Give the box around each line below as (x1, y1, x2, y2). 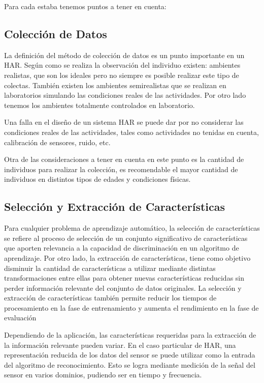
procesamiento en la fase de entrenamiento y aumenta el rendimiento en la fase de (4, 302, 259, 313)
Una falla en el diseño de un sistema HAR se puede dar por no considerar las (4, 117, 244, 127)
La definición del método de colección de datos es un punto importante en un (4, 49, 245, 60)
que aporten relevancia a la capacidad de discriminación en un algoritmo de (4, 242, 239, 253)
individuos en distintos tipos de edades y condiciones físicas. (4, 174, 191, 184)
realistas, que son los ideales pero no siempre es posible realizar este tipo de (4, 69, 239, 80)
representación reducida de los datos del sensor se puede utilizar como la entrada (4, 349, 255, 360)
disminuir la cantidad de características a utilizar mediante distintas (4, 262, 216, 273)
